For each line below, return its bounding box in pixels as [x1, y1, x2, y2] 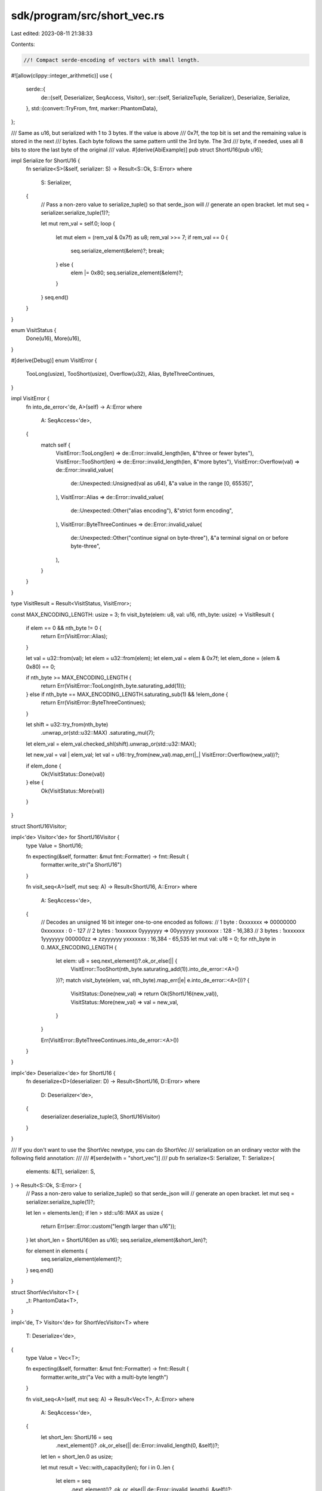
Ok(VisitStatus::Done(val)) [41, 770, 106, 778]
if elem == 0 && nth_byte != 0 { [26, 624, 102, 632]
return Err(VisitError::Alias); [41, 633, 108, 640]
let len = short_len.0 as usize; [41, 1453, 113, 1460]
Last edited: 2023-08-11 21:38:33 [11, 30, 93, 37]
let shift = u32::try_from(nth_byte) [26, 720, 109, 728]
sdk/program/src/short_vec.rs [11, 9, 165, 22]
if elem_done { [26, 762, 62, 769]
